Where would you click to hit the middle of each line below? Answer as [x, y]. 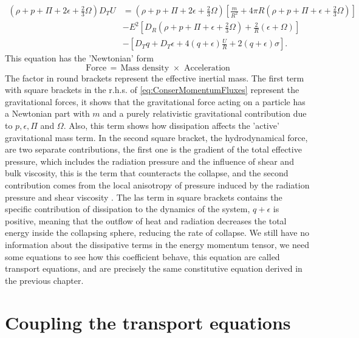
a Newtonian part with [47, 113]
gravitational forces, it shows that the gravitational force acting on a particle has [155, 101]
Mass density [145, 68]
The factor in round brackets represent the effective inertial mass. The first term [155, 78]
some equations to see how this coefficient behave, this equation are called [142, 256]
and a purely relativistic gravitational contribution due [205, 113]
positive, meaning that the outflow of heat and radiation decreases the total [146, 220]
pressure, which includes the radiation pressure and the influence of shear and [149, 161]
